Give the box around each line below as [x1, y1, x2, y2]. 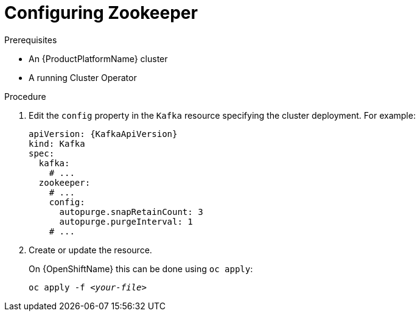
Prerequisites [4, 34, 57, 45]
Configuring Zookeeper [4, 2, 198, 23]
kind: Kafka [29, 138, 85, 149]
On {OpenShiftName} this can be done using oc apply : [29, 263, 253, 274]
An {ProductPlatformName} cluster [29, 53, 168, 64]
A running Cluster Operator [29, 72, 137, 83]
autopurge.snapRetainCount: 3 [59, 206, 203, 217]
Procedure [4, 91, 46, 102]
